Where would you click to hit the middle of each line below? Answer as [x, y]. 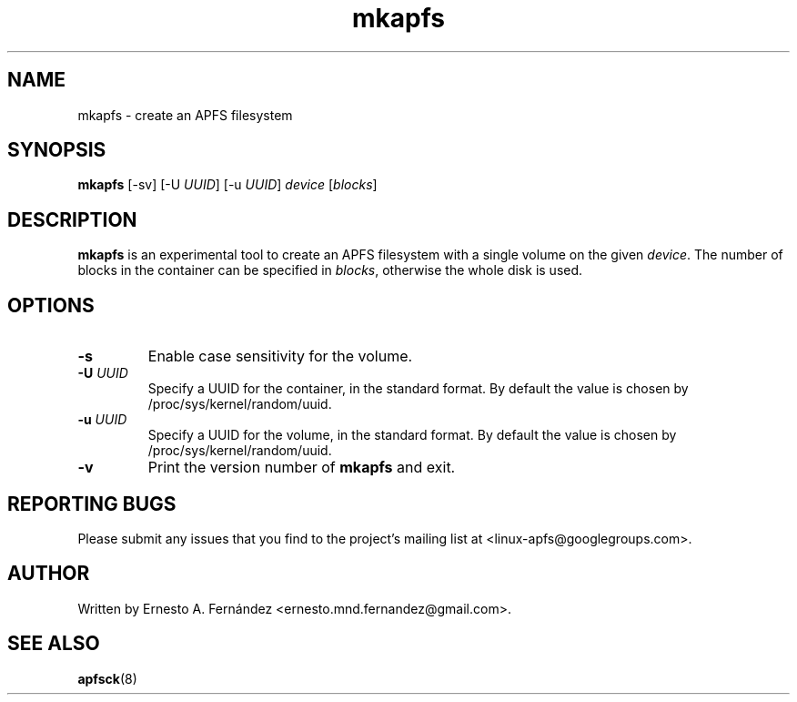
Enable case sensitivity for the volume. [280, 356]
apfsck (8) [107, 678]
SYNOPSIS [57, 150]
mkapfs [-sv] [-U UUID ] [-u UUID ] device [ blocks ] [227, 185]
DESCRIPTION [72, 219]
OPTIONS [51, 305]
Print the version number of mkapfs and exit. [302, 468]
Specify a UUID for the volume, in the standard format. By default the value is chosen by [412, 435]
